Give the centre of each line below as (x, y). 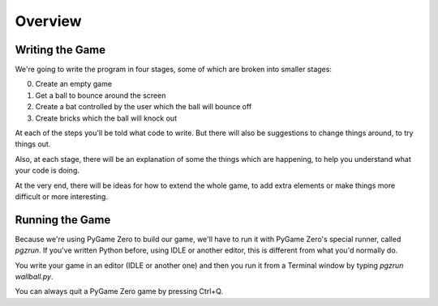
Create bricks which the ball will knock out (106, 118)
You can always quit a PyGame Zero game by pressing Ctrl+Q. (119, 291)
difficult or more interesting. (62, 196)
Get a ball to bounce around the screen (101, 95)
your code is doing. (47, 171)
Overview (48, 21)
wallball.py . (34, 277)
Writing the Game (60, 50)
